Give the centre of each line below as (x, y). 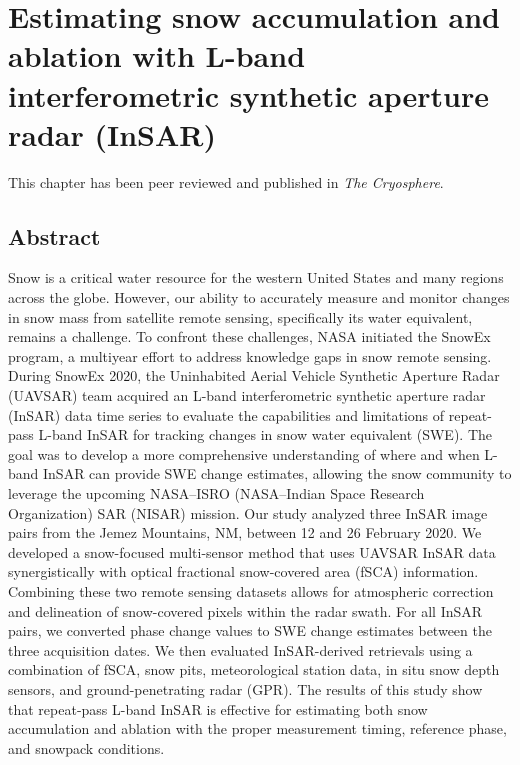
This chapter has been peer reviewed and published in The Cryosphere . (226, 181)
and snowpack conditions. (86, 747)
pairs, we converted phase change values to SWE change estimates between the (250, 630)
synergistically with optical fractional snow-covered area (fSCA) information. (243, 571)
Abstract (54, 235)
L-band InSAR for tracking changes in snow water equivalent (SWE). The (265, 434)
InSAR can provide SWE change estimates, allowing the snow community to (277, 473)
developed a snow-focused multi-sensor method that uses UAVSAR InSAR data (252, 551)
